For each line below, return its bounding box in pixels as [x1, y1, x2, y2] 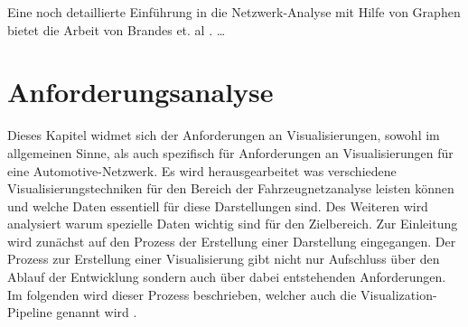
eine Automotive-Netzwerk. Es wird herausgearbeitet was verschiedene [7, 161, 397, 180]
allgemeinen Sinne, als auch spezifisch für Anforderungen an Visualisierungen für [7, 143, 454, 162]
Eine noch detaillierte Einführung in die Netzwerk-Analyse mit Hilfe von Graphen [7, 3, 461, 21]
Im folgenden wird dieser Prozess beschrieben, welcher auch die [7, 285, 357, 304]
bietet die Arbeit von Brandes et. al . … [7, 20, 226, 39]
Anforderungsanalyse [7, 73, 274, 110]
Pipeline [7, 303, 52, 322]
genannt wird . [56, 303, 137, 322]
